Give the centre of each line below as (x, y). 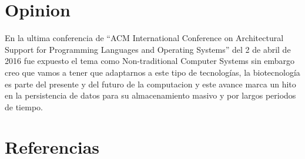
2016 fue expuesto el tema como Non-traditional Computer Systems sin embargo (150, 61)
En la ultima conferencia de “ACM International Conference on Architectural (144, 38)
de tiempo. (24, 106)
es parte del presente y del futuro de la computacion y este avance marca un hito (150, 84)
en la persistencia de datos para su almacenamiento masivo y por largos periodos (150, 95)
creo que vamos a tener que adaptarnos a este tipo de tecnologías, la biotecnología (152, 72)
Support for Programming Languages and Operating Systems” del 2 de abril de (148, 49)
